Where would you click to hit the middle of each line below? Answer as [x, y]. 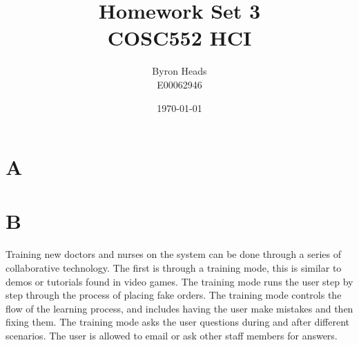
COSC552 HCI [179, 38]
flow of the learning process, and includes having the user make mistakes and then [179, 308]
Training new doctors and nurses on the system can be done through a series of [174, 254]
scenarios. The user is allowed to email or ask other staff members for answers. [172, 335]
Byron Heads [179, 71]
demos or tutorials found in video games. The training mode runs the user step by [179, 281]
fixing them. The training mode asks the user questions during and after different [177, 322]
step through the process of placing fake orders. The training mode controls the [174, 295]
